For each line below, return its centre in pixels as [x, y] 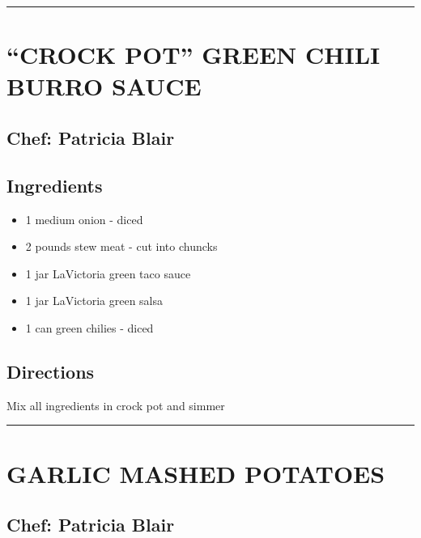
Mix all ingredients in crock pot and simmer [116, 405]
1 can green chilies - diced [89, 327]
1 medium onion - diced [84, 219]
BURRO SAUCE [104, 86]
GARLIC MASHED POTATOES [196, 473]
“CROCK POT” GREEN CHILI [193, 55]
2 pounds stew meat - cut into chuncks [121, 246]
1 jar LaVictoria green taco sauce [108, 273]
